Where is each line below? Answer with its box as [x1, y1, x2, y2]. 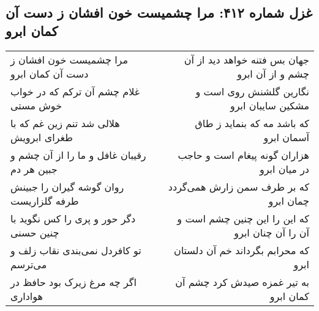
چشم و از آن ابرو [237, 66, 309, 81]
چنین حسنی [10, 225, 59, 240]
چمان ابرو [268, 193, 309, 208]
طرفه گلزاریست [10, 193, 79, 208]
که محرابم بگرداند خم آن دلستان [173, 243, 309, 257]
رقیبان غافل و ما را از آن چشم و [10, 147, 146, 162]
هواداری [10, 288, 43, 303]
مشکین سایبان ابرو [230, 98, 309, 112]
